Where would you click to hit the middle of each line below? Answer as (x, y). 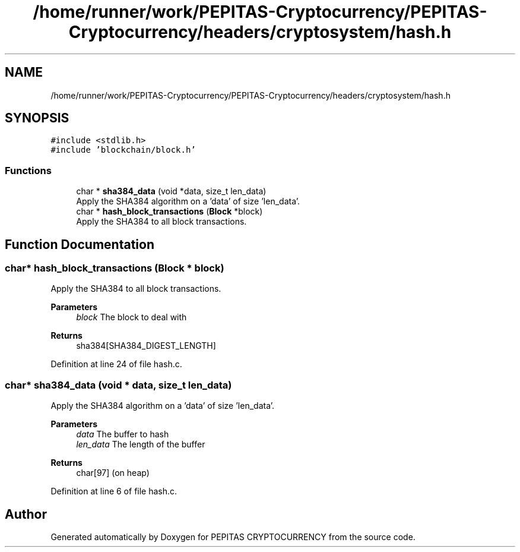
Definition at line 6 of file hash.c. (114, 491)
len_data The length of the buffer (141, 444)
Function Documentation (80, 244)
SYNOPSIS (37, 118)
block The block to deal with (131, 317)
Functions (28, 170)
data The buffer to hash (123, 434)
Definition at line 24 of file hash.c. (116, 364)
